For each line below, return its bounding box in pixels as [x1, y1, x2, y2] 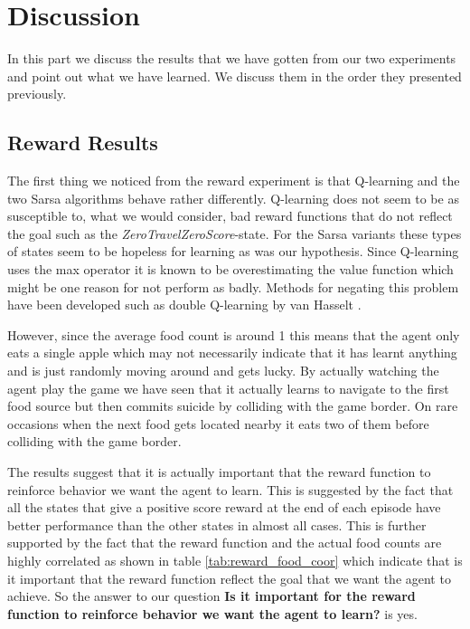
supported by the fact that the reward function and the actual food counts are [7, 533, 442, 552]
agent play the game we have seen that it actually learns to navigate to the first [7, 378, 449, 397]
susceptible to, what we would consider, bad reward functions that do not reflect [7, 206, 453, 225]
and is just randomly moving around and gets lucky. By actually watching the [7, 361, 439, 380]
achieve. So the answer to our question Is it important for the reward [7, 586, 416, 605]
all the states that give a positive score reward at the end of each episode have [7, 498, 441, 517]
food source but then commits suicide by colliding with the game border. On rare [7, 396, 458, 415]
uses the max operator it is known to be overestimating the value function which [7, 260, 454, 279]
